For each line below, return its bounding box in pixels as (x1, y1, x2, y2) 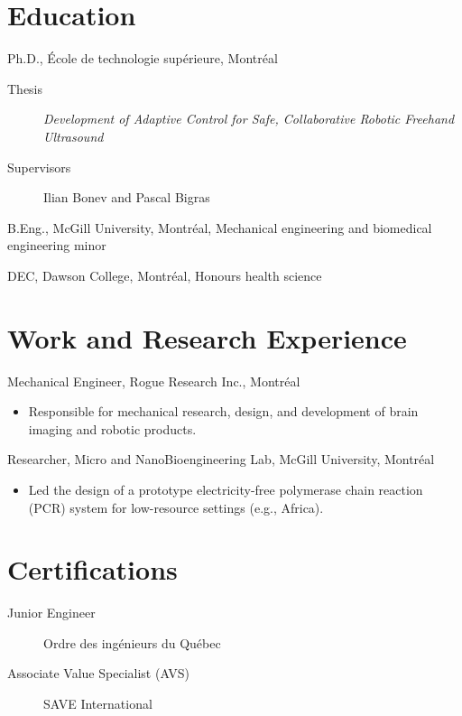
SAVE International (43, 694, 152, 713)
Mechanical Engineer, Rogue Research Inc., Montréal (7, 371, 300, 390)
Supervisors (7, 157, 71, 176)
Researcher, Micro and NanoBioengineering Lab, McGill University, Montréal (7, 450, 435, 469)
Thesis (7, 79, 43, 98)
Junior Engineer (7, 603, 96, 622)
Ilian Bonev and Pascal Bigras (43, 188, 210, 207)
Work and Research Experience (7, 319, 407, 356)
